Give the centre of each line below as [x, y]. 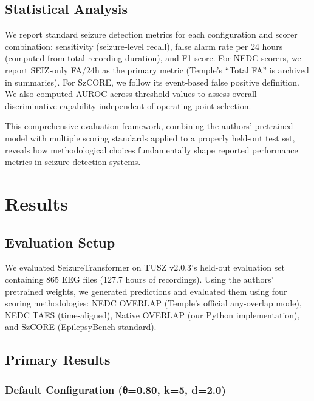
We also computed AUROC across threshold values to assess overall [131, 94]
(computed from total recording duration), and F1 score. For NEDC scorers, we [153, 58]
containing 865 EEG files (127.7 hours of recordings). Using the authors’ [139, 279]
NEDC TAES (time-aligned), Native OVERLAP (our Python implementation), [152, 315]
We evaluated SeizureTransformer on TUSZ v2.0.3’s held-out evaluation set [145, 267]
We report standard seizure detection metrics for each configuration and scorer [151, 34]
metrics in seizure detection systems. [73, 162]
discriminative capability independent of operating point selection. [128, 105]
